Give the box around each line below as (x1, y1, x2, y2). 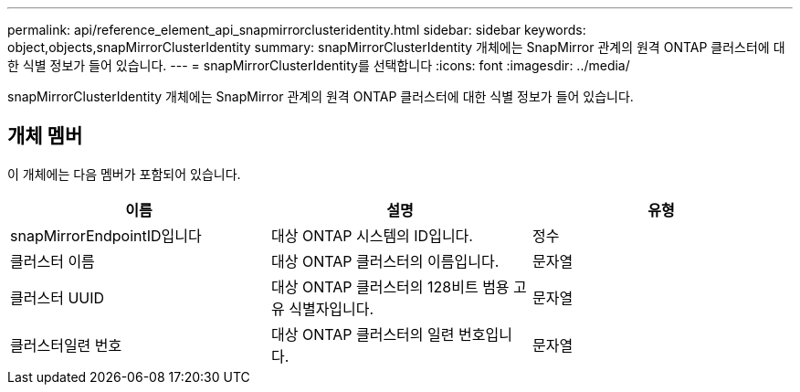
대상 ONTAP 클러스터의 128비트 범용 (270, 277, 510, 296)
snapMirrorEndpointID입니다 (10, 226, 202, 245)
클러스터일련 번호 (10, 335, 122, 355)
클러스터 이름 (10, 251, 95, 270)
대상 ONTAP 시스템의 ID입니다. (270, 226, 473, 245)
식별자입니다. (289, 299, 374, 318)
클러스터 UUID (10, 288, 105, 307)
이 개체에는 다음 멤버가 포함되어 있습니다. (7, 165, 241, 182)
